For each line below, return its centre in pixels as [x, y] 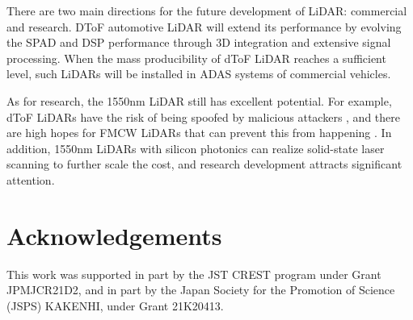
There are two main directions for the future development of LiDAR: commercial [207, 10]
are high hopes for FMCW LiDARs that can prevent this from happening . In [199, 133]
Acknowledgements [114, 235]
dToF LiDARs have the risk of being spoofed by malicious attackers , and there [203, 116]
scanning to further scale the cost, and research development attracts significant [204, 164]
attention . [31, 179]
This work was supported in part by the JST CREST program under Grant [194, 274]
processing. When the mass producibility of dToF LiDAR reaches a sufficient [196, 58]
